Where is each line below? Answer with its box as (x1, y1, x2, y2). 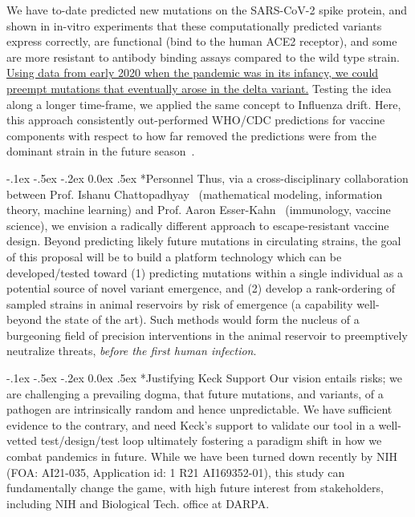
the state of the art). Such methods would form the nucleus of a (45, 311, 360, 328)
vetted (6, 432, 38, 449)
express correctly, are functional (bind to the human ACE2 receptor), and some (6, 33, 397, 50)
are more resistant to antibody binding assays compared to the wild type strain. (6, 48, 400, 65)
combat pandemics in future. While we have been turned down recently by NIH (6, 448, 398, 465)
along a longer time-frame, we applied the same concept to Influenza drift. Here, (6, 95, 401, 112)
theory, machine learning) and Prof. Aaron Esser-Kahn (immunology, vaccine (6, 201, 391, 218)
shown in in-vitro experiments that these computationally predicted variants (6, 17, 382, 34)
